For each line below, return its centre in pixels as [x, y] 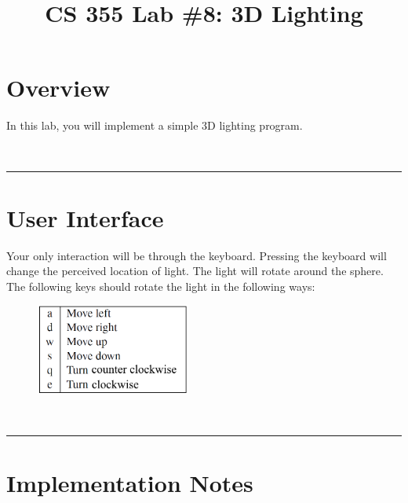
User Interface [85, 217]
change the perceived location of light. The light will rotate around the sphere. [195, 271]
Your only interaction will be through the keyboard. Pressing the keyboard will [197, 255]
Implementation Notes [130, 482]
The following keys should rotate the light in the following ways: [161, 286]
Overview [58, 88]
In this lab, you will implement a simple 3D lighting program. [155, 125]
